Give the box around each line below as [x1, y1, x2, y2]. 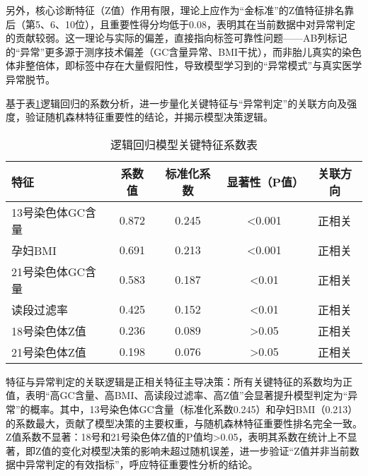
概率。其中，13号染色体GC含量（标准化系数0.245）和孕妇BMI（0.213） [30, 401, 358, 416]
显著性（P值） [226, 173, 304, 190]
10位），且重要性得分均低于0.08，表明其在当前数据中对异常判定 [64, 16, 355, 31]
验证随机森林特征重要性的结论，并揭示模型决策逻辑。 [25, 109, 273, 124]
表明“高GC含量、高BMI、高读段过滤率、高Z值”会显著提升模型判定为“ [25, 388, 348, 403]
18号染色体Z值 [11, 322, 86, 339]
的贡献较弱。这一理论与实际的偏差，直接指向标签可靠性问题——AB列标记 [6, 30, 347, 45]
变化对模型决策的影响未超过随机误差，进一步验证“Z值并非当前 [61, 443, 350, 458]
